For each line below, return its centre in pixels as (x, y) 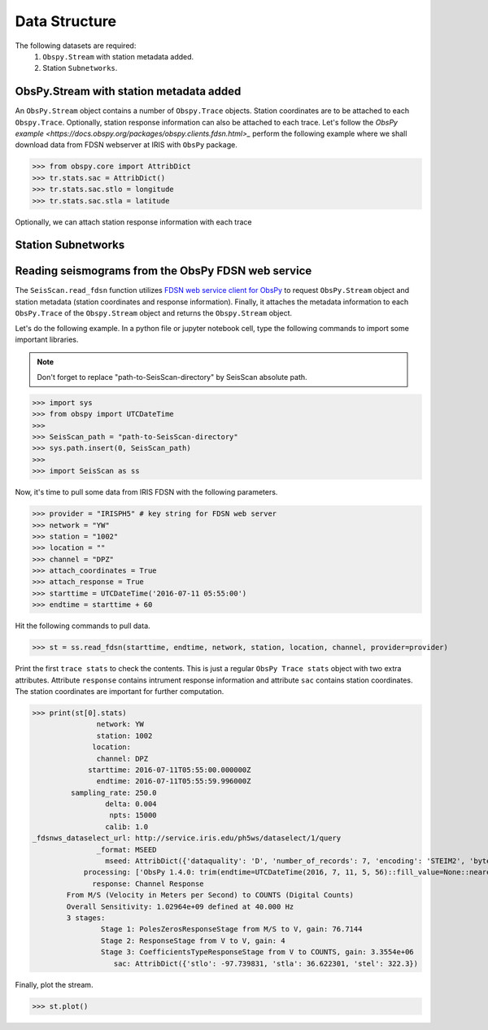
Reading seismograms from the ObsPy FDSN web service (163, 271)
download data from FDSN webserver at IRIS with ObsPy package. (126, 145)
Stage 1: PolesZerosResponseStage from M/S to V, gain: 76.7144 (231, 929)
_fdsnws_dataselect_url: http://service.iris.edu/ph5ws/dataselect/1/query (187, 838)
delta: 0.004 (131, 804)
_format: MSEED (127, 849)
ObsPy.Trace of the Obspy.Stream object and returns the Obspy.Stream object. (154, 313)
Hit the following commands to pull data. (83, 626)
